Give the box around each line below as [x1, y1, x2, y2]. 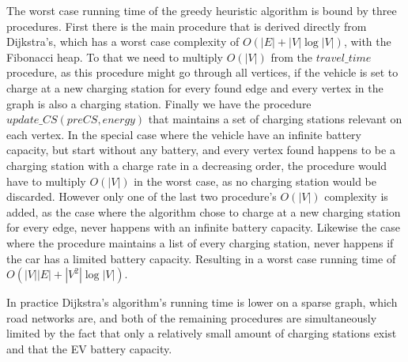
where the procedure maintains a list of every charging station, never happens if [6, 234, 394, 251]
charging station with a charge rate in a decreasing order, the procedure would [6, 156, 387, 173]
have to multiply [6, 172, 86, 189]
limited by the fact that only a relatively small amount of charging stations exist [6, 325, 397, 341]
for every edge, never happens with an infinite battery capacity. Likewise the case [6, 219, 400, 236]
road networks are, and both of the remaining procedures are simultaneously [6, 309, 377, 326]
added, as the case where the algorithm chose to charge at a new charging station [6, 203, 401, 220]
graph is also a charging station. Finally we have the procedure [6, 95, 312, 111]
